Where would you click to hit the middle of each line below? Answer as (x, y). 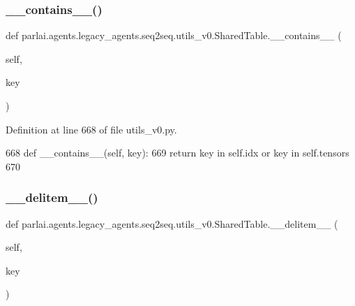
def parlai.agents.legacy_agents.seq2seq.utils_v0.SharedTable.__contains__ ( (174, 35)
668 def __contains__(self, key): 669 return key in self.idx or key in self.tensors (177, 153)
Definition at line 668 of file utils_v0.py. (91, 129)
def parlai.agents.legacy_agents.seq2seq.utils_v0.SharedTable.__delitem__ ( (172, 223)
